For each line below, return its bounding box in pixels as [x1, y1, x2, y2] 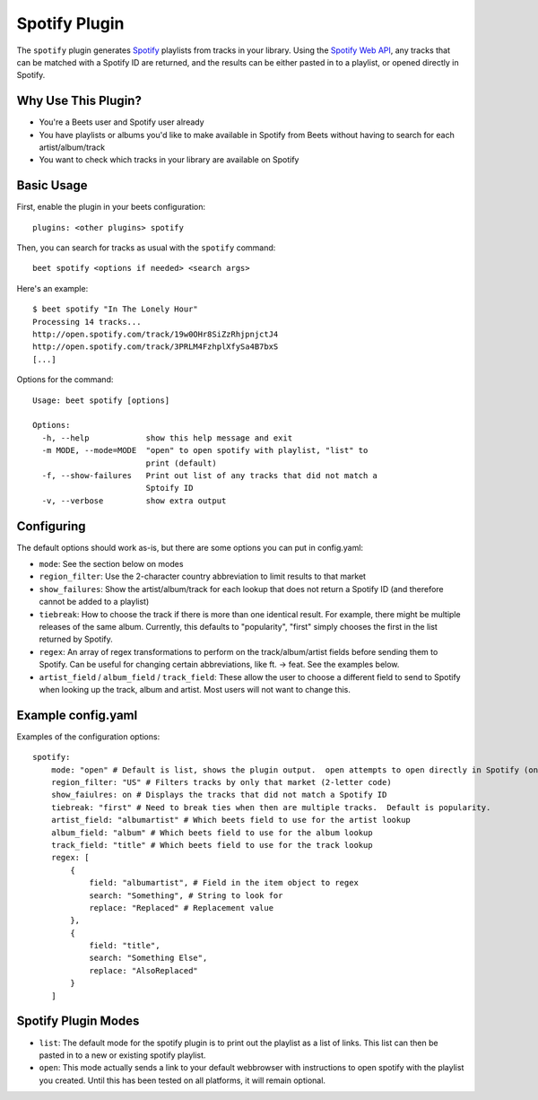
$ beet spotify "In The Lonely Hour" [32, 304, 199, 314]
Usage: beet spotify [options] [32, 395, 170, 406]
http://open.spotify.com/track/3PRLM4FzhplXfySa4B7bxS [32, 342, 279, 352]
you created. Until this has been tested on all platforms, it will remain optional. [39, 1075, 326, 1086]
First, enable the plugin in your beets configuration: [16, 202, 206, 213]
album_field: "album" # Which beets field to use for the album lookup [50, 827, 373, 838]
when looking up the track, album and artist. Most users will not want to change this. [39, 684, 351, 694]
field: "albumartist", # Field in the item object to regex [89, 877, 359, 888]
